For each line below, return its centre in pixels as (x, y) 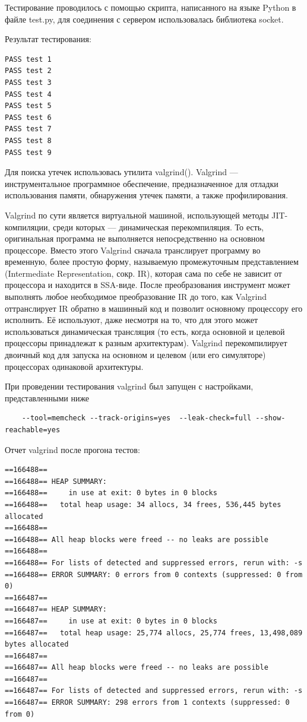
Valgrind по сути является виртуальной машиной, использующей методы (137, 215)
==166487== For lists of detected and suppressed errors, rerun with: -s (154, 691)
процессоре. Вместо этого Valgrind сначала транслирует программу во (133, 250)
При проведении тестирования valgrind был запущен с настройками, (129, 386)
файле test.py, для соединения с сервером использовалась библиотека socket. (144, 19)
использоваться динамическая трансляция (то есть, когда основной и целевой (145, 331)
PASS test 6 (28, 117)
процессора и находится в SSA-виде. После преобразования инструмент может (148, 285)
